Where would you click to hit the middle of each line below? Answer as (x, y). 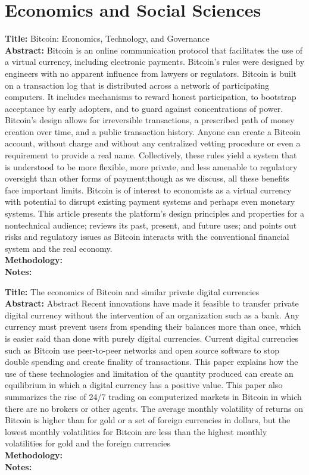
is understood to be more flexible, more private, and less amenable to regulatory (151, 166)
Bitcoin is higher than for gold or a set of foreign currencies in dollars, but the (148, 420)
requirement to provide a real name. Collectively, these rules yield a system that (151, 155)
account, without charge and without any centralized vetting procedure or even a (153, 143)
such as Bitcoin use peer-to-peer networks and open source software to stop (142, 350)
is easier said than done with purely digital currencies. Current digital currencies (152, 338)
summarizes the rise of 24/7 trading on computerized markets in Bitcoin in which (153, 396)
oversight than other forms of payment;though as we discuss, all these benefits (147, 178)
